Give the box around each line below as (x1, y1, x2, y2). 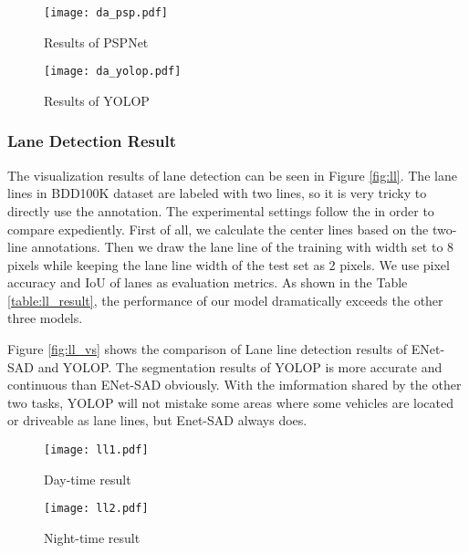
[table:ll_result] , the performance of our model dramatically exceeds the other (7, 290, 443, 309)
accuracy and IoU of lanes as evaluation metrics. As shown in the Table (7, 273, 408, 292)
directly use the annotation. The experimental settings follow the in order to (7, 201, 434, 220)
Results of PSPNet (44, 32, 149, 51)
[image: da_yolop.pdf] (44, 65, 182, 78)
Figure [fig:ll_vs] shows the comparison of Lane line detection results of (7, 339, 408, 359)
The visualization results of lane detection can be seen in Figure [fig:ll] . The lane (7, 165, 457, 184)
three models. (7, 308, 83, 328)
